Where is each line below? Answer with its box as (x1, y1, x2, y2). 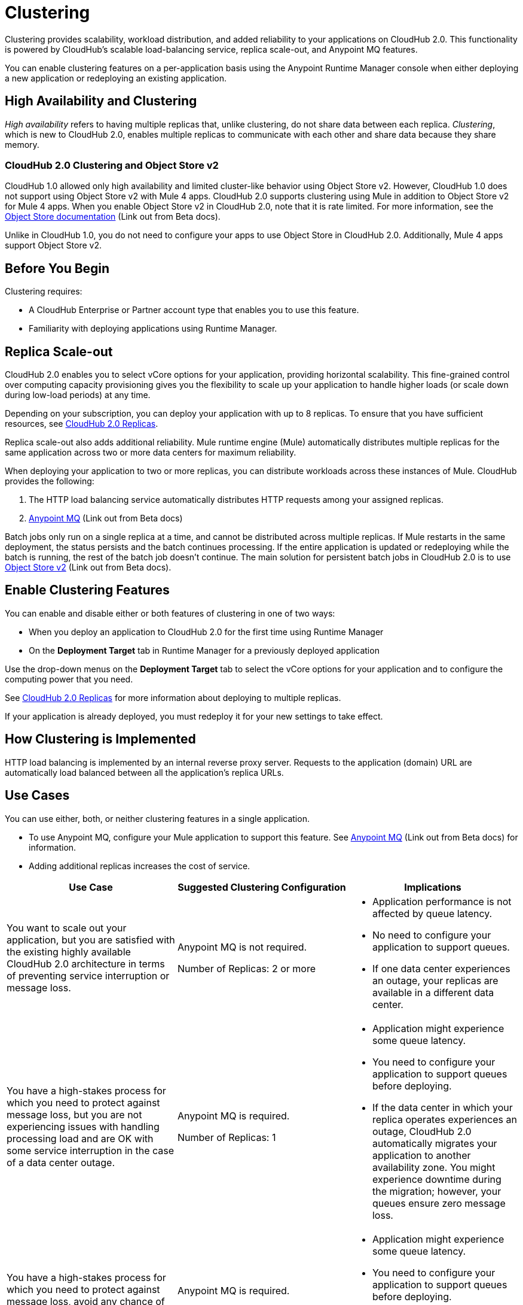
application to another (372, 1149, 471, 1161)
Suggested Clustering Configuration (178, 881, 346, 893)
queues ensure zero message (372, 1197, 506, 1209)
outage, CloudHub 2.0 (372, 1125, 472, 1137)
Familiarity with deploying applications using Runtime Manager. (29, 323, 277, 334)
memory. (5, 139, 39, 150)
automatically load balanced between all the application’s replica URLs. (5, 767, 284, 778)
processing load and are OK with (7, 1132, 154, 1145)
